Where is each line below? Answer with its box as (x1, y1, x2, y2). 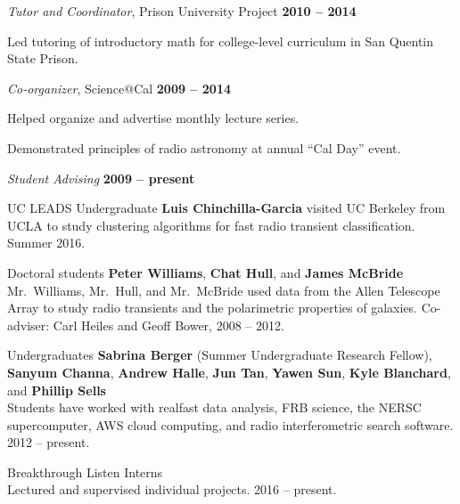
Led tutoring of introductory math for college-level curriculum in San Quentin (7, 31, 434, 50)
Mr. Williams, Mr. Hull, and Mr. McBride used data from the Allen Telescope (7, 280, 440, 299)
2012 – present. (7, 433, 90, 451)
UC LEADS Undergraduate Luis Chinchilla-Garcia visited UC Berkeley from (7, 199, 446, 217)
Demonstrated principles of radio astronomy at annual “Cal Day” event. (7, 138, 401, 157)
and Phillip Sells (7, 380, 106, 399)
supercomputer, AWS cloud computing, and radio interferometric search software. (7, 415, 454, 434)
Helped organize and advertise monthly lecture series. (7, 109, 300, 127)
